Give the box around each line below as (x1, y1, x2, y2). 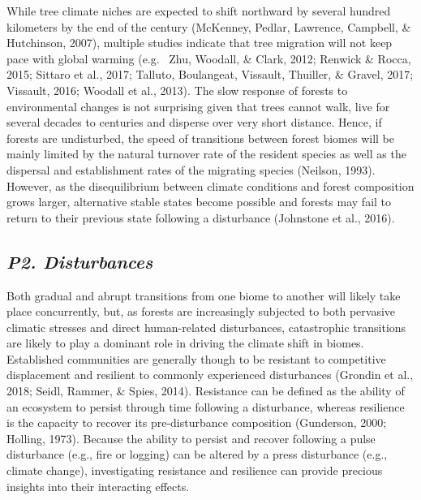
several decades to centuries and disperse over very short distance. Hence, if (6, 114, 382, 131)
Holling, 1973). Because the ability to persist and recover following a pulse (6, 429, 376, 446)
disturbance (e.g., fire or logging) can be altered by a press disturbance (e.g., (6, 446, 388, 463)
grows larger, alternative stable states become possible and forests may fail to (6, 193, 392, 210)
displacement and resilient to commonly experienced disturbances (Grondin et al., (6, 366, 414, 383)
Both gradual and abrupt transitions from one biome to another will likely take (6, 287, 401, 304)
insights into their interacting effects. (6, 477, 190, 494)
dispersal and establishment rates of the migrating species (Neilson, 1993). (6, 161, 376, 178)
